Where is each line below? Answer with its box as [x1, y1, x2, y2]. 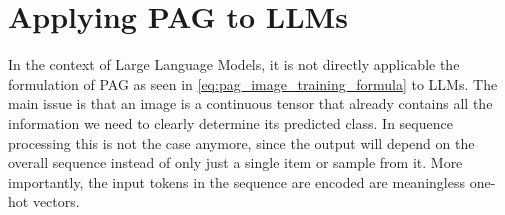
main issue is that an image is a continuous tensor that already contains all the [8, 93, 493, 114]
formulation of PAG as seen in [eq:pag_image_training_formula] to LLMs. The [8, 73, 498, 94]
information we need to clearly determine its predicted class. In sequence [8, 112, 453, 133]
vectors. [32, 191, 80, 212]
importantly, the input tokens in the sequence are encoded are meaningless [8, 171, 465, 192]
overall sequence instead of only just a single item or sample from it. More [8, 152, 463, 173]
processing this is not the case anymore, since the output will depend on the [8, 132, 475, 153]
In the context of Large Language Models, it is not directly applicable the [8, 54, 460, 75]
